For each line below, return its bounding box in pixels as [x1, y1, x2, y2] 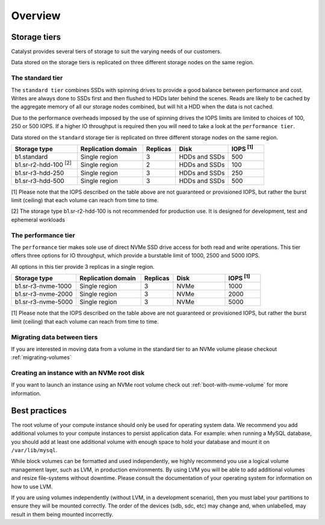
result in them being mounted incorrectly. [11, 511, 114, 518]
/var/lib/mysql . [11, 446, 58, 453]
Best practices [11, 405, 67, 416]
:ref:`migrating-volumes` [11, 354, 72, 361]
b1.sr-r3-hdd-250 [14, 168, 64, 177]
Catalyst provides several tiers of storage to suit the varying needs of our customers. [11, 48, 222, 55]
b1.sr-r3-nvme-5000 [14, 298, 73, 306]
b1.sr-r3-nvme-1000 [14, 282, 72, 290]
